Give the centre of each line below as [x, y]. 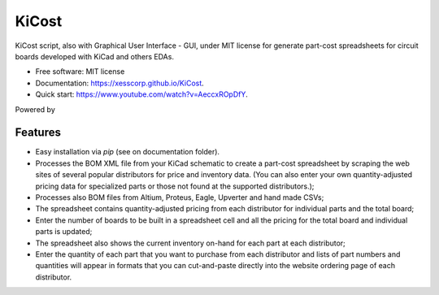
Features [38, 133]
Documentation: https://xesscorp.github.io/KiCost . [120, 83]
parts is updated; [64, 232]
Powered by [35, 109]
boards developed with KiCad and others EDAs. [95, 56]
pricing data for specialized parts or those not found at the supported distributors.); [175, 186]
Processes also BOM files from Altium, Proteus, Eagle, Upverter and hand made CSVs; [180, 197]
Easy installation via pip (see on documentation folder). [127, 152]
